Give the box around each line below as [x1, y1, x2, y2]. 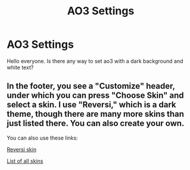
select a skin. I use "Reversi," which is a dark [7, 100, 176, 110]
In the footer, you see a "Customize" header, [7, 81, 175, 91]
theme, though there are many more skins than [7, 109, 184, 119]
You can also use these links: [7, 134, 78, 141]
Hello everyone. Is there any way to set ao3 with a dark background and [7, 57, 183, 64]
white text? [7, 64, 34, 71]
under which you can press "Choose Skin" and [7, 91, 184, 101]
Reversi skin [7, 146, 37, 153]
